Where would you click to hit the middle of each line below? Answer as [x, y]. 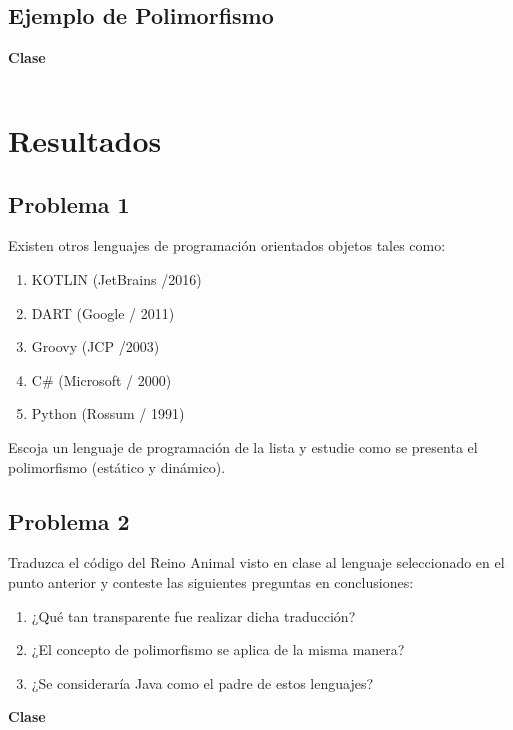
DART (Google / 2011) [103, 312]
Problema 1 [69, 203]
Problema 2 [69, 520]
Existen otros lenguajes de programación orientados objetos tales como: [227, 245]
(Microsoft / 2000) [115, 379]
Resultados [85, 139]
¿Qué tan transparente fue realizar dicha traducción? [193, 615]
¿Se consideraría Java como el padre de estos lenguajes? [202, 682]
